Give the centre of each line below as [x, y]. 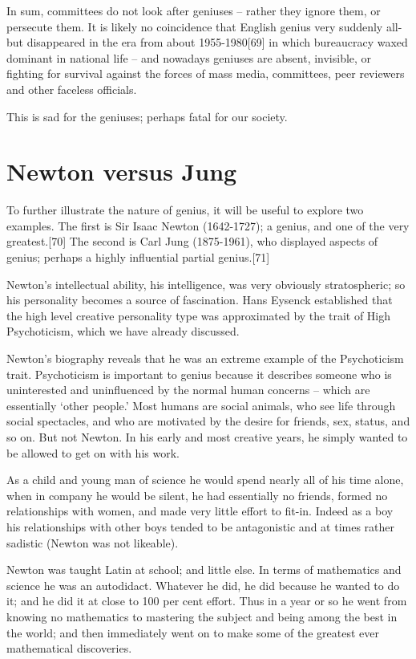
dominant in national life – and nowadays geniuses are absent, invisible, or [189, 57]
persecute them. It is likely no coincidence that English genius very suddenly [195, 26]
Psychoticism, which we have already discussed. [123, 331]
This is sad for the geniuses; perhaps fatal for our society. [147, 116]
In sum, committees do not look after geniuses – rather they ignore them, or [194, 10]
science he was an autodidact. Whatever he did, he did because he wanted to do [203, 585]
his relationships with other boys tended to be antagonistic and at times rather [201, 526]
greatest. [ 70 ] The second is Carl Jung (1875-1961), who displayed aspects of [192, 241]
